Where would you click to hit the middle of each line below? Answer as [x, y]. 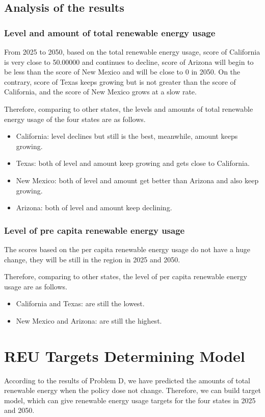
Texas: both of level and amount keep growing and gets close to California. [133, 163]
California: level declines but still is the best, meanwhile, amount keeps [127, 136]
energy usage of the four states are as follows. [75, 119]
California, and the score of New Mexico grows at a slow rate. [100, 92]
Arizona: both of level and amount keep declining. [94, 207]
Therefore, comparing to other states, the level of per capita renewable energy [126, 276]
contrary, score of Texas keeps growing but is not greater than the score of [120, 81]
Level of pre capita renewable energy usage [95, 230]
